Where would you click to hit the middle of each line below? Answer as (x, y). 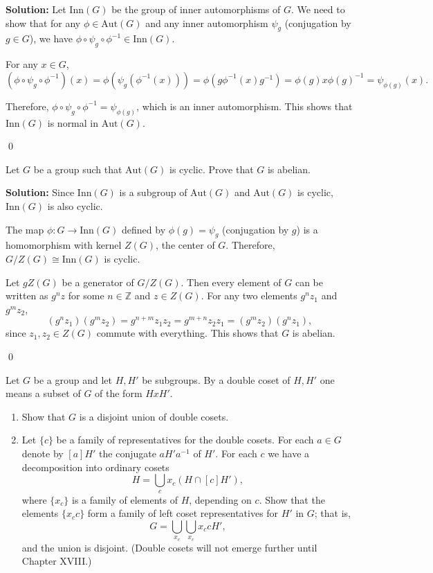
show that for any (43, 23)
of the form (119, 393)
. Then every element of (231, 282)
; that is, (332, 513)
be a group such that (78, 169)
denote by (43, 453)
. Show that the (292, 499)
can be (309, 282)
